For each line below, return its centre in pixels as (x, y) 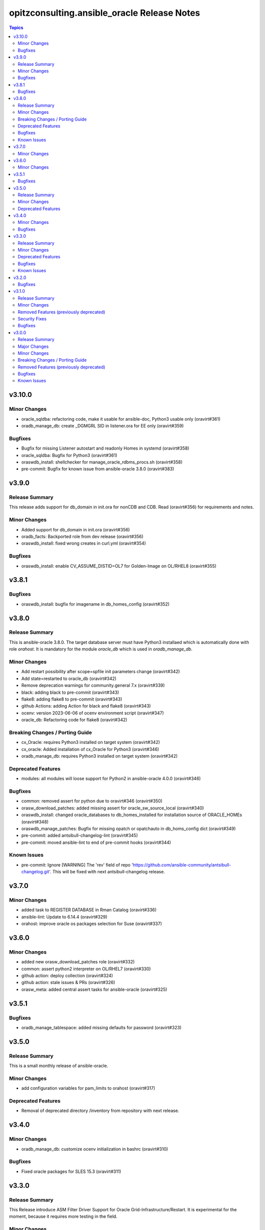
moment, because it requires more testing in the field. (63, 1216)
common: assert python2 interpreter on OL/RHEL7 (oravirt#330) (86, 969)
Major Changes (33, 346)
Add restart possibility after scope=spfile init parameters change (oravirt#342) (101, 672)
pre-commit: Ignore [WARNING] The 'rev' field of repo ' (77, 865)
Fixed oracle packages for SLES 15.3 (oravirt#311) (71, 1171)
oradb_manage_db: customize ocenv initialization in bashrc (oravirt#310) (95, 1149)
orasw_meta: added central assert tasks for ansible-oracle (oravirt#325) (94, 989)
